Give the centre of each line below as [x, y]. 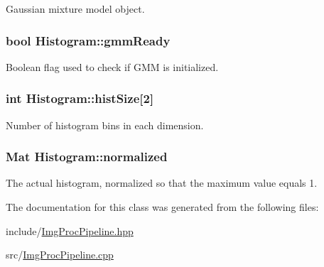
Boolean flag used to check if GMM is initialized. [112, 66]
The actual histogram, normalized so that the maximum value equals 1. [162, 183]
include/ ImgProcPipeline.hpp [70, 230]
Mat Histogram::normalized [87, 157]
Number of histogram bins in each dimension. [105, 125]
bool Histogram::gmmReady [88, 40]
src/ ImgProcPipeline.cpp [60, 255]
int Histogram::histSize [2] [80, 98]
